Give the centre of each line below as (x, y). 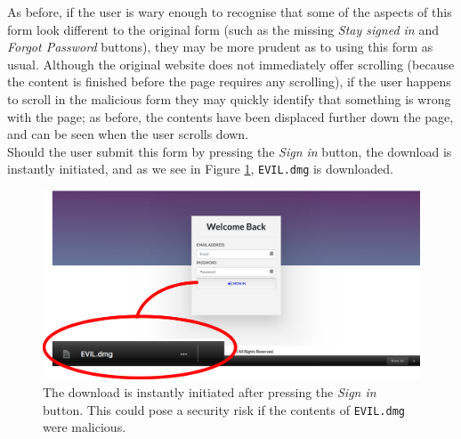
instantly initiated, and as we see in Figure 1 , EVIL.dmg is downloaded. (200, 169)
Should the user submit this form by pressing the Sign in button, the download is (230, 151)
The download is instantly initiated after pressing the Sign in (210, 392)
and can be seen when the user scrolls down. (128, 134)
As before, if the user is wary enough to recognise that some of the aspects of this (230, 12)
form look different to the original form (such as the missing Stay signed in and (223, 29)
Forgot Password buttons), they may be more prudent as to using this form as (220, 47)
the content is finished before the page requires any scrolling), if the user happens (229, 81)
